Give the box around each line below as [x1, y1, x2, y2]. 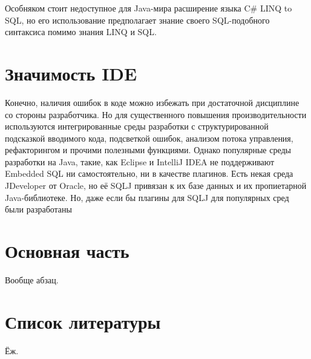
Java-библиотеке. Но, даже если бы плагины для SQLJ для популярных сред [5, 191, 289, 203]
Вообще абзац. [5, 273, 59, 286]
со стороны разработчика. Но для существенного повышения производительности [5, 108, 307, 120]
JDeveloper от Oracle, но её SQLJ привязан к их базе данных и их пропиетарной [5, 179, 307, 192]
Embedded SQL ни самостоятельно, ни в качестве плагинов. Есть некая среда [5, 167, 293, 180]
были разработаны [5, 203, 72, 216]
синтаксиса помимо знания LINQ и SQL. [5, 25, 157, 38]
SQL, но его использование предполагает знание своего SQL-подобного [5, 13, 270, 26]
